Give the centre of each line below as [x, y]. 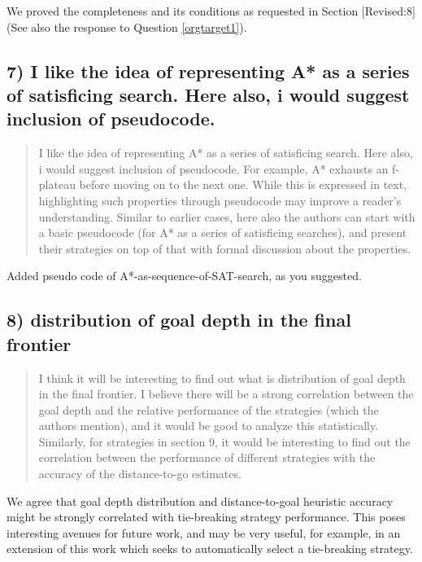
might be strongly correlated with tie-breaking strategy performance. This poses [206, 517]
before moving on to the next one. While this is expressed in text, [243, 184]
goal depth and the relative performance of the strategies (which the [209, 409]
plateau [57, 184]
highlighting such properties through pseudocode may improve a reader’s [220, 200]
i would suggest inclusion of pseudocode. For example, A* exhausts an [213, 168]
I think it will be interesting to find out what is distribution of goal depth [222, 378]
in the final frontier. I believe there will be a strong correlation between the [226, 394]
